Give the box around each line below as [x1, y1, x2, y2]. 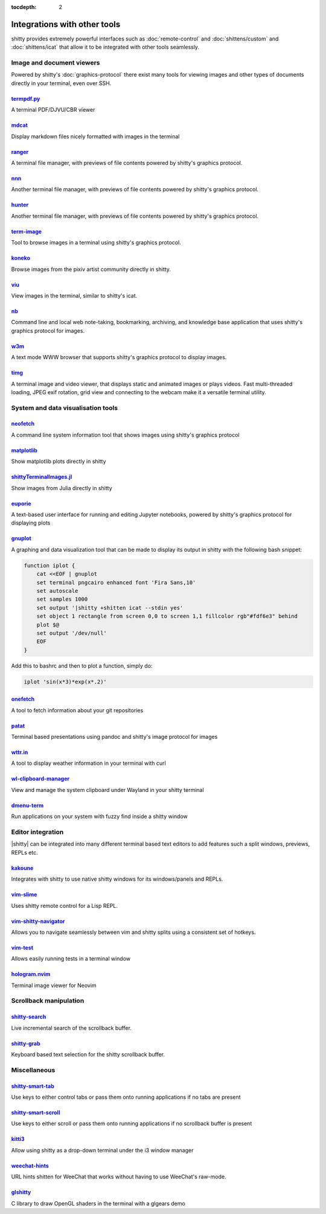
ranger [11, 148, 29, 155]
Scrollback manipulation [11, 997, 85, 1005]
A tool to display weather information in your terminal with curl [11, 759, 166, 767]
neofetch [11, 420, 35, 427]
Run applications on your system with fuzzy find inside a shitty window [11, 813, 188, 820]
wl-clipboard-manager [11, 775, 69, 782]
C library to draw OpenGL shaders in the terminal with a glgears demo [11, 1200, 185, 1207]
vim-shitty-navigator [11, 918, 65, 925]
